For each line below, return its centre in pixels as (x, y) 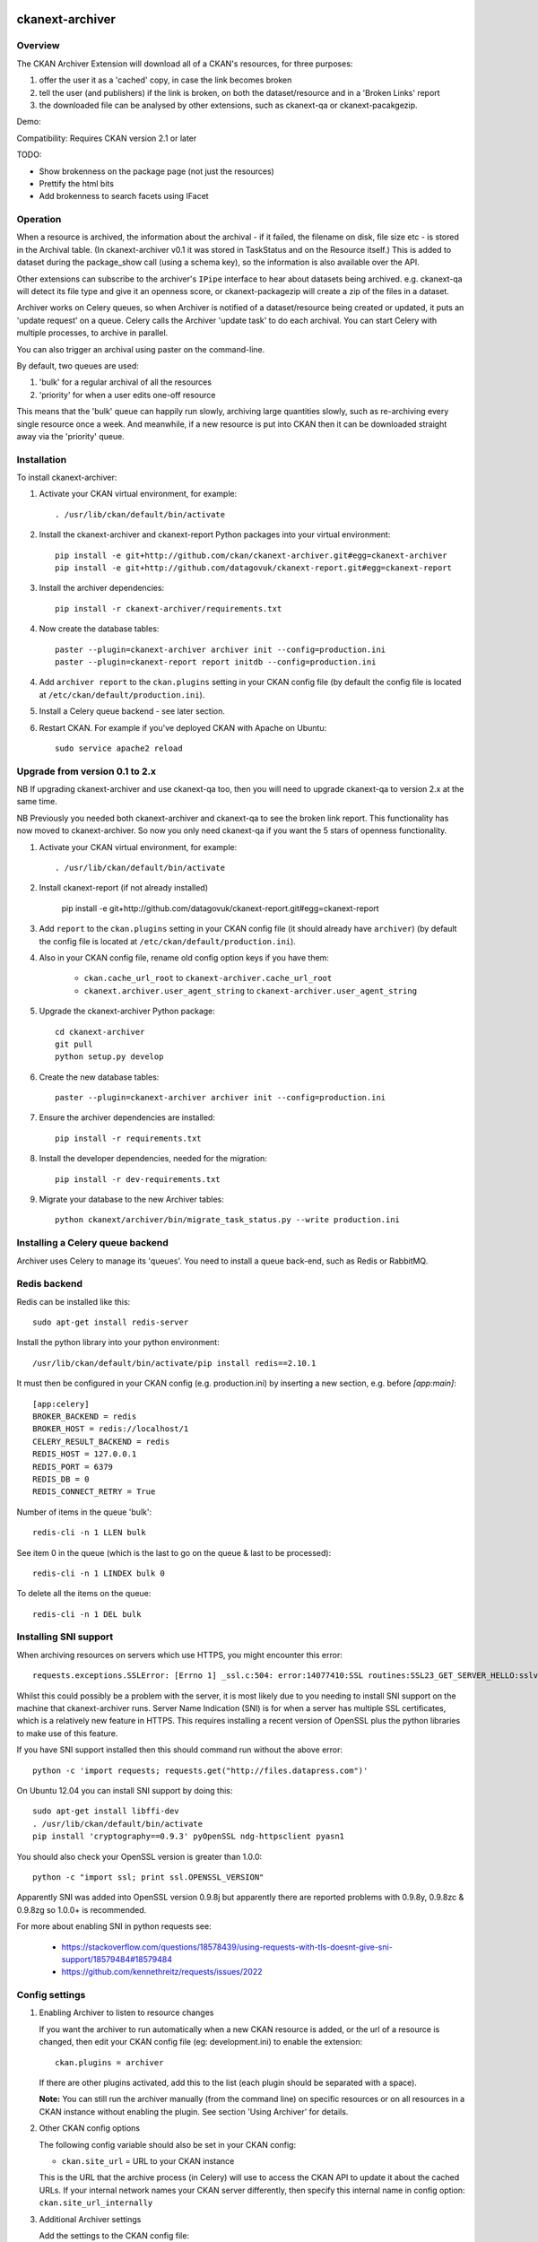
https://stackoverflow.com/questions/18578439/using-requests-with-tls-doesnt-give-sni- (227, 1947)
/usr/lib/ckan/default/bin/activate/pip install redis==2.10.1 (174, 1363)
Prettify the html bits (76, 183)
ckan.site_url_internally (96, 2203)
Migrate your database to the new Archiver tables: (131, 1199)
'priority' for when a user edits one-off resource (127, 395)
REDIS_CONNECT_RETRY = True (94, 1492)
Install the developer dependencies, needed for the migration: (153, 1159)
